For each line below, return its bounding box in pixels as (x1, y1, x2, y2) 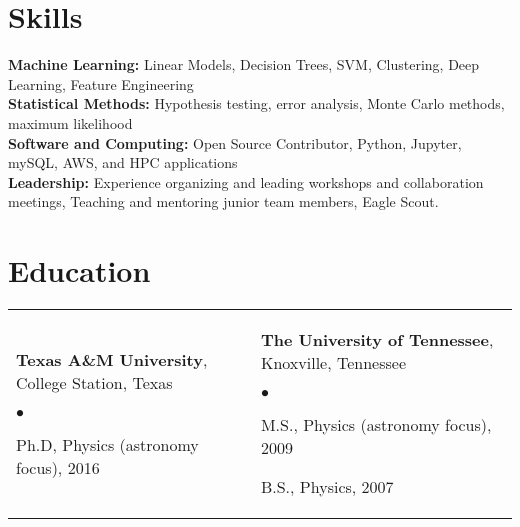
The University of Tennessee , (260, 328, 494, 351)
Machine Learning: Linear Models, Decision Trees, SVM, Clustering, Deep (8, 54, 480, 75)
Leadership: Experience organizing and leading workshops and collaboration (8, 171, 484, 192)
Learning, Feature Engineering (8, 73, 194, 94)
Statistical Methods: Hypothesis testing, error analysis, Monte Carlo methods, (8, 93, 505, 114)
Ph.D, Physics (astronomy (16, 432, 199, 456)
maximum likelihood (8, 112, 133, 133)
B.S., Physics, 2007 (260, 475, 394, 498)
